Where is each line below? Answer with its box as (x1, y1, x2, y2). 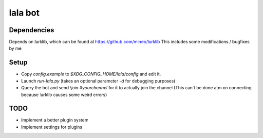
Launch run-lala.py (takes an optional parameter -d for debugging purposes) (21, 78, 175, 84)
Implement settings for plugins (21, 124, 82, 130)
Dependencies (9, 26, 55, 34)
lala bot (9, 7, 40, 18)
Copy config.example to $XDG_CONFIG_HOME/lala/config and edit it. (21, 71, 161, 77)
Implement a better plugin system (21, 117, 89, 123)
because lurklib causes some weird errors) (21, 92, 107, 98)
